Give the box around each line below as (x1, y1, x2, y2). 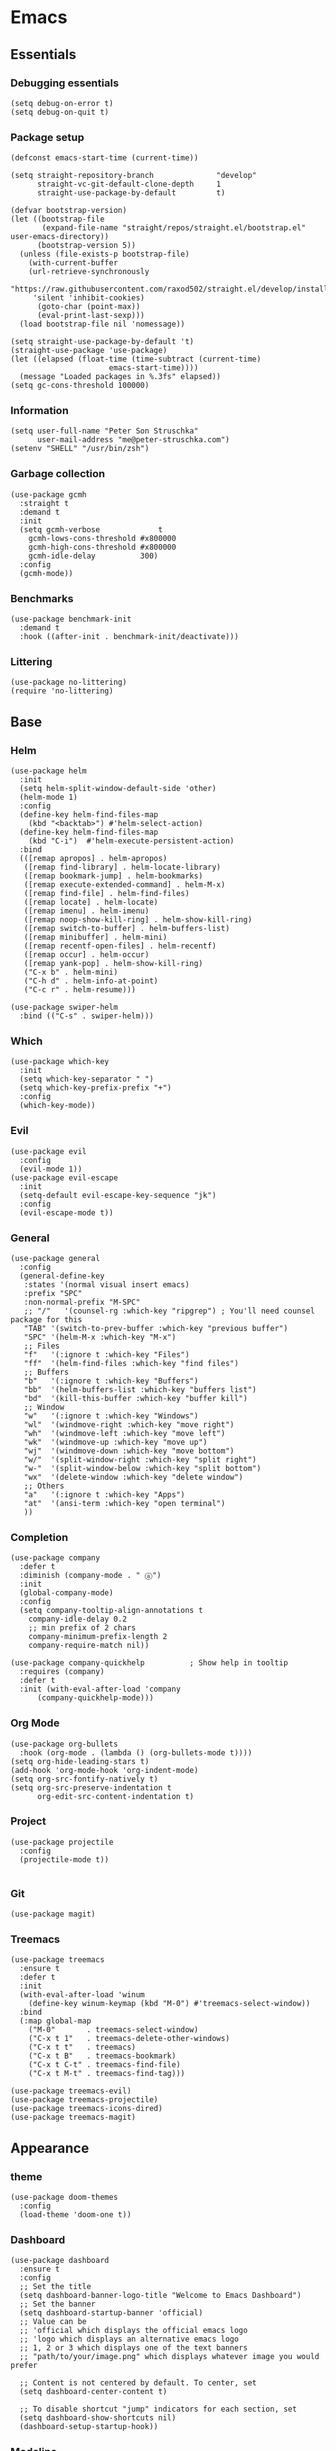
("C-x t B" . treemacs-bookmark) (28, 2051, 177, 2061)
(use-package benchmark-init (10, 614, 132, 625)
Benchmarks (10, 591, 74, 605)
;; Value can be (19, 2317, 87, 2327)
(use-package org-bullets (10, 1739, 118, 1749)
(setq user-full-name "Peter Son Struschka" (10, 426, 199, 436)
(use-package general (10, 1253, 101, 1263)
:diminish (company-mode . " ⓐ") (19, 1571, 162, 1581)
